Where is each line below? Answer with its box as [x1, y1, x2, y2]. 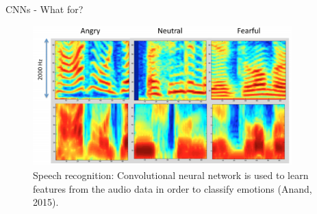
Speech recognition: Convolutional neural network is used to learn [33, 167, 309, 182]
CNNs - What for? [5, 2, 84, 16]
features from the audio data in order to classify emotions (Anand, [33, 181, 312, 195]
